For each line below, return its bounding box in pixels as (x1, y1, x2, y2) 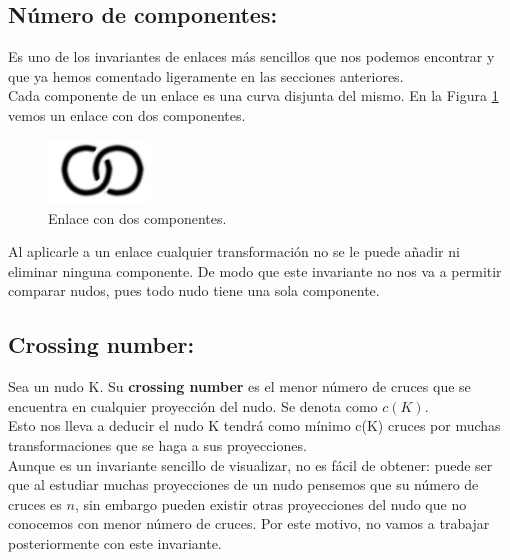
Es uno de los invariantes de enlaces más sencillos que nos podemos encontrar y (8, 46, 495, 67)
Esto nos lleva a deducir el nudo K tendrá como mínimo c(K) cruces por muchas (8, 415, 501, 436)
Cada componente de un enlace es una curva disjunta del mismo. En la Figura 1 (8, 85, 499, 106)
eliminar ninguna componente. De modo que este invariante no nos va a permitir (8, 260, 502, 281)
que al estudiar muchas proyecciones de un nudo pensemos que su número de (8, 474, 479, 495)
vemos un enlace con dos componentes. (8, 104, 246, 125)
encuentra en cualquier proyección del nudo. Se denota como (8, 395, 378, 416)
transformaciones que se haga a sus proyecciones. (8, 435, 307, 456)
